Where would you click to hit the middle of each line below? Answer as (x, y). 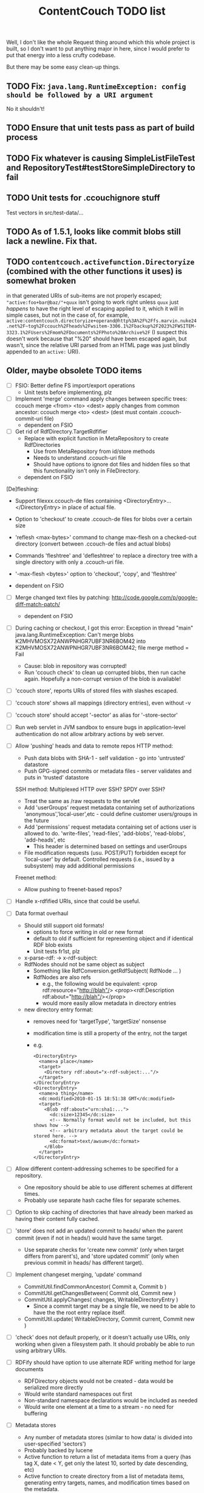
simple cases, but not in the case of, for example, (68, 315)
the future (37, 821)
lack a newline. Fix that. (52, 241)
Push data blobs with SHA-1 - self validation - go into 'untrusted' (105, 758)
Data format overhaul (42, 913)
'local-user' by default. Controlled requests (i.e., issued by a (99, 859)
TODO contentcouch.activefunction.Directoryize (100, 262)
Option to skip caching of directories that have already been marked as (104, 1212)
